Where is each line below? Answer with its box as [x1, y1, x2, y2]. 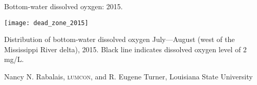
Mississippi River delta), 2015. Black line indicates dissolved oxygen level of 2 [4, 44, 247, 54]
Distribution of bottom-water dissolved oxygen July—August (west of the [4, 34, 235, 45]
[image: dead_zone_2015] [4, 19, 89, 27]
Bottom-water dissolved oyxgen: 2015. [4, 1, 123, 11]
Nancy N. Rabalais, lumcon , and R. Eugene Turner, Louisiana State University [4, 71, 253, 82]
